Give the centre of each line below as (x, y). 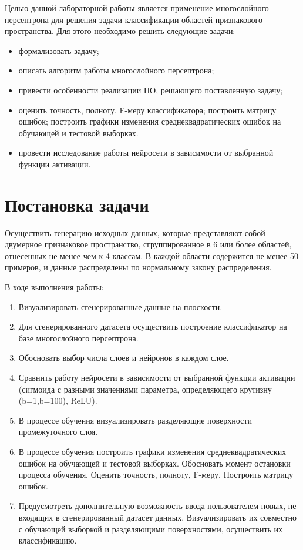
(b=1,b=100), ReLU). (58, 400)
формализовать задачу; (59, 50)
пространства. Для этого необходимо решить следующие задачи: (120, 31)
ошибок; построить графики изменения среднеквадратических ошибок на (150, 121)
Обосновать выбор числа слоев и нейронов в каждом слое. (124, 358)
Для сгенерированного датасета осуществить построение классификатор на (153, 326)
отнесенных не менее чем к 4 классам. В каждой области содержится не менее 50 (151, 255)
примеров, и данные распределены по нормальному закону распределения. (138, 267)
